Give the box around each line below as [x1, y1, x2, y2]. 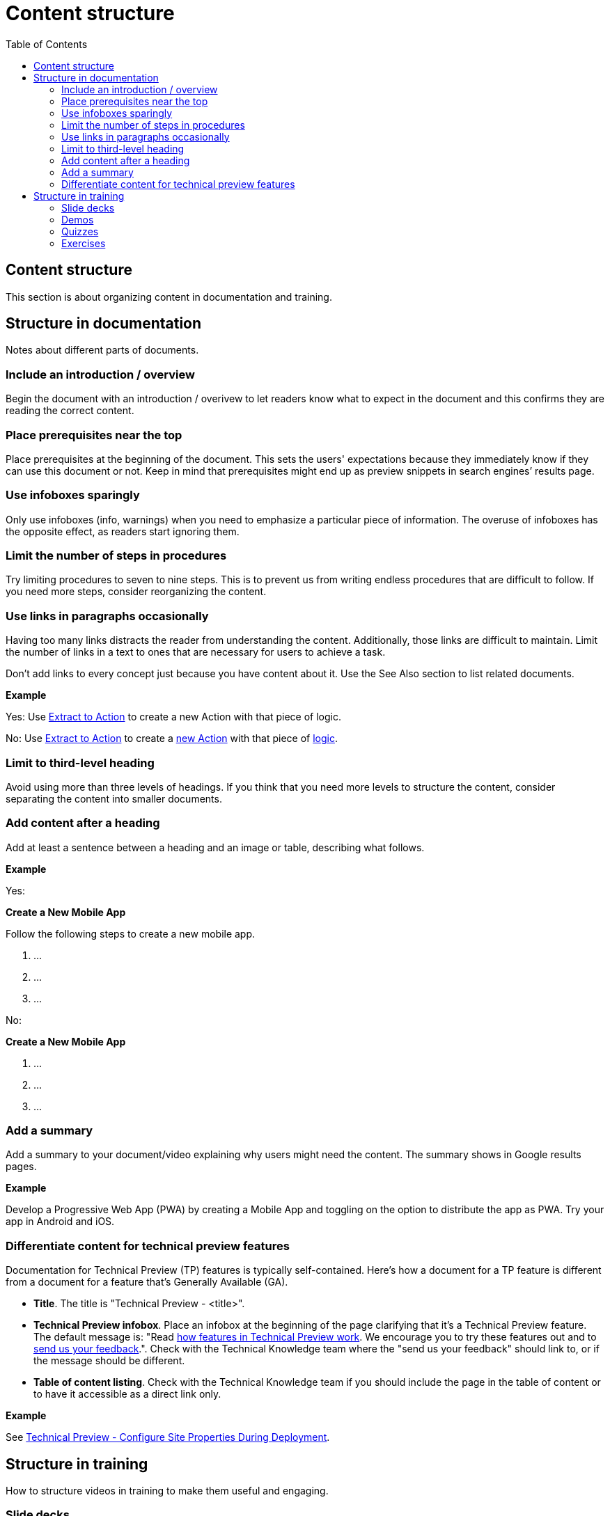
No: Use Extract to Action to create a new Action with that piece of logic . [6, 732, 338, 745]
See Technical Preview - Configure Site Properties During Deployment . [6, 1431, 330, 1444]
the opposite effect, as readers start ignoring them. [6, 525, 240, 537]
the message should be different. [33, 1355, 185, 1367]
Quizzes [61, 225, 99, 237]
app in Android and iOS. [6, 1215, 115, 1228]
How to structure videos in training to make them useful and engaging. [6, 1485, 329, 1497]
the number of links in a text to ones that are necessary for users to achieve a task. [6, 646, 386, 658]
